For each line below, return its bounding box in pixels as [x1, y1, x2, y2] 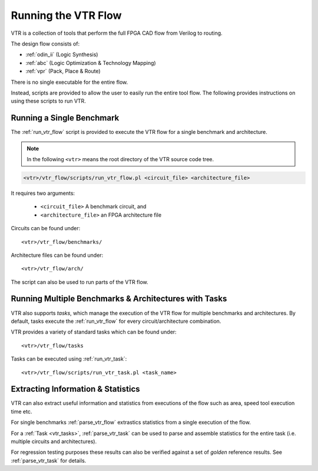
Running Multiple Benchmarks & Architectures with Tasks [11, 294, 227, 304]
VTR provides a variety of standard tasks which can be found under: [11, 328, 177, 336]
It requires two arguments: [11, 189, 75, 197]
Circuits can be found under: [11, 225, 81, 232]
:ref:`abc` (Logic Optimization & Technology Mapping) [25, 59, 156, 66]
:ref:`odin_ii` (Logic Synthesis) [25, 51, 98, 58]
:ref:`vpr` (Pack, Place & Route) [25, 68, 101, 75]
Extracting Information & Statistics [11, 384, 141, 394]
